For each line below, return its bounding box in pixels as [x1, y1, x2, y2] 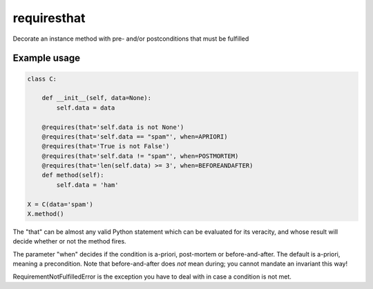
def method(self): [41, 171, 104, 179]
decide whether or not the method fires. [12, 237, 127, 246]
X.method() [27, 210, 64, 218]
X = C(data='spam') [27, 200, 93, 208]
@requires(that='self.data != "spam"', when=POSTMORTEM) [41, 152, 239, 160]
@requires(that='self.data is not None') [41, 123, 184, 131]
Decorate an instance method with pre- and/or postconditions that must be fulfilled [12, 34, 249, 43]
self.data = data [56, 103, 115, 112]
